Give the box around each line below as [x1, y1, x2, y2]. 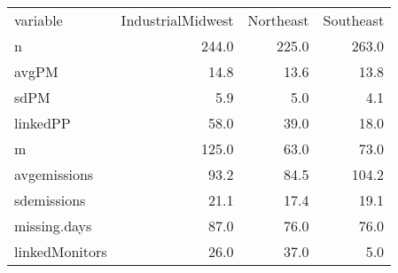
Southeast [323, 10, 385, 30]
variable [14, 10, 63, 30]
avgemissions [14, 164, 94, 184]
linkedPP [14, 113, 71, 133]
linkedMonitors [14, 241, 107, 261]
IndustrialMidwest [121, 10, 234, 30]
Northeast [247, 10, 309, 30]
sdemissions [14, 190, 86, 210]
